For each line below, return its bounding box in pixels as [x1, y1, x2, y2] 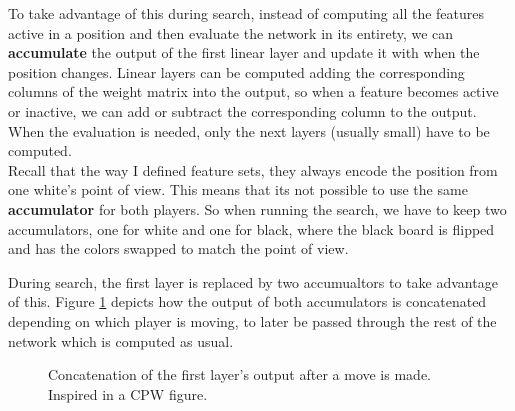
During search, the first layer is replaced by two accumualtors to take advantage [8, 271, 498, 292]
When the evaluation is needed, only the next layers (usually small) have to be [8, 120, 490, 141]
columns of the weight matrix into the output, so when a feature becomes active [8, 81, 499, 102]
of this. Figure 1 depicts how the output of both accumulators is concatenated [8, 291, 487, 312]
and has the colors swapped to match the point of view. [8, 238, 349, 259]
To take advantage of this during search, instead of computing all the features [8, 3, 485, 23]
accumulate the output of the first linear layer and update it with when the [8, 42, 480, 63]
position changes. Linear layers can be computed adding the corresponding [8, 61, 465, 82]
